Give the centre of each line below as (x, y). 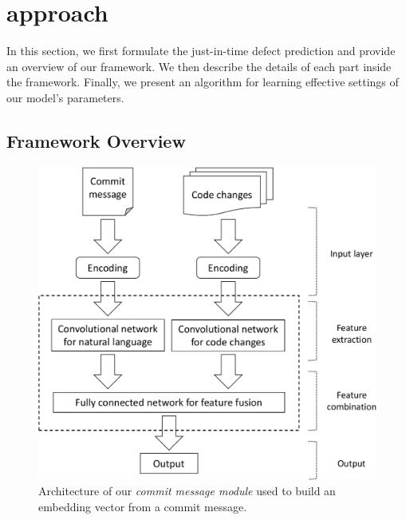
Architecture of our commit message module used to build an (187, 491)
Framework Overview (96, 140)
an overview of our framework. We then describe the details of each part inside (199, 66)
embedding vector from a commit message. (143, 506)
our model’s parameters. (65, 97)
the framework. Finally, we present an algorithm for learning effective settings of (203, 82)
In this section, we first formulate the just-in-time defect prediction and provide (201, 51)
